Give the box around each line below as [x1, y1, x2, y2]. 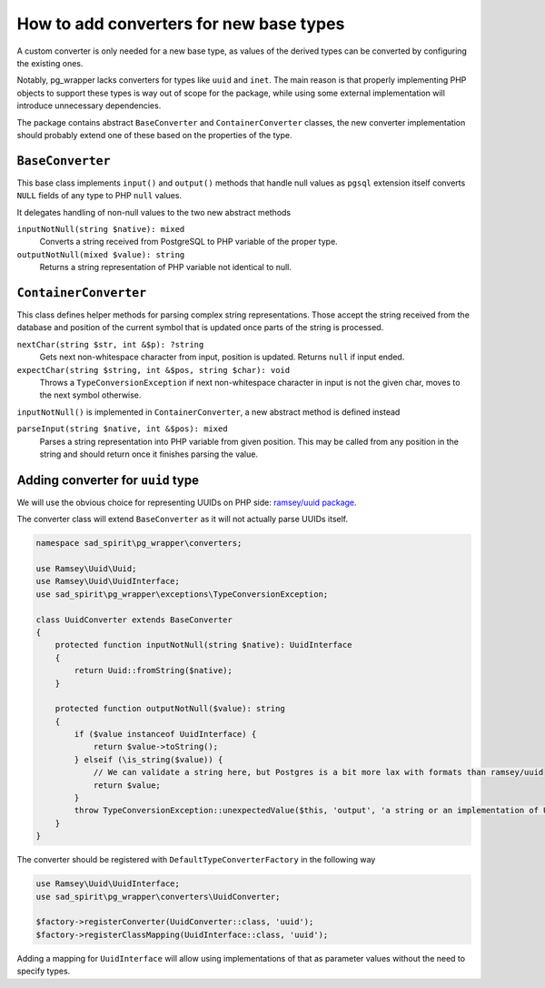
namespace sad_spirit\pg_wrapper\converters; [35, 538, 243, 549]
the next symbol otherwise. [39, 389, 142, 400]
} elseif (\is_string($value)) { [74, 754, 223, 764]
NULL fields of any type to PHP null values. [16, 190, 182, 201]
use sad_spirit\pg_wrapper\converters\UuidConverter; [35, 892, 281, 902]
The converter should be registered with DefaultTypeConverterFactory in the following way [16, 854, 376, 865]
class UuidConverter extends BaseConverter [35, 614, 233, 625]
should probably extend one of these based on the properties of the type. [16, 129, 292, 140]
